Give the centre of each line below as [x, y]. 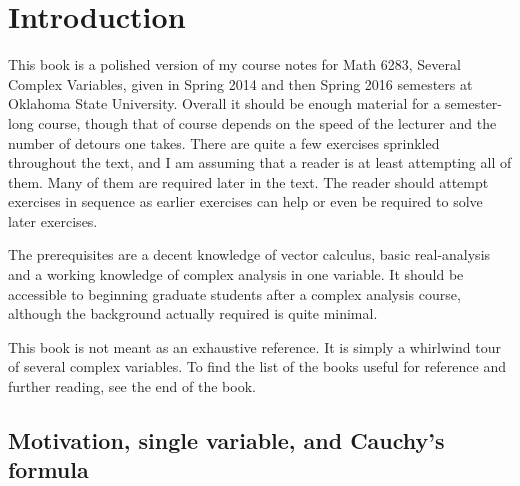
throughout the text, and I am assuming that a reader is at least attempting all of [260, 162]
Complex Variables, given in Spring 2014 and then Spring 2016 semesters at [240, 83]
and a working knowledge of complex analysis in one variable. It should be [236, 274]
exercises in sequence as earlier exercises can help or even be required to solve [245, 201]
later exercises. [53, 220]
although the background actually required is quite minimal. [193, 313]
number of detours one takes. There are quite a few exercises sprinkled [224, 142]
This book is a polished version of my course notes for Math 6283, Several [234, 64]
